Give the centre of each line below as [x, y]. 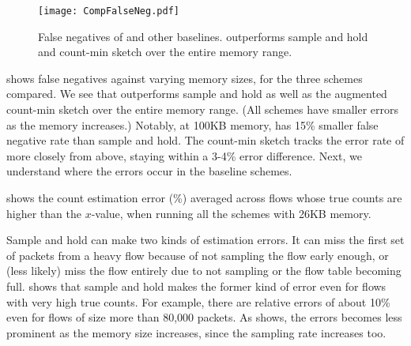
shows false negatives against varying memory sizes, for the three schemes [185, 78]
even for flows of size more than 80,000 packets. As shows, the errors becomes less [204, 317]
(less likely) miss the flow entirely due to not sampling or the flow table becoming [204, 271]
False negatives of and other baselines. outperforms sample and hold [203, 36]
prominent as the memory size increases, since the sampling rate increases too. [196, 332]
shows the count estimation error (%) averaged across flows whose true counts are [204, 197]
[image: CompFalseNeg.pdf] [109, 11]
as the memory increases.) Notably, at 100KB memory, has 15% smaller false [192, 124]
